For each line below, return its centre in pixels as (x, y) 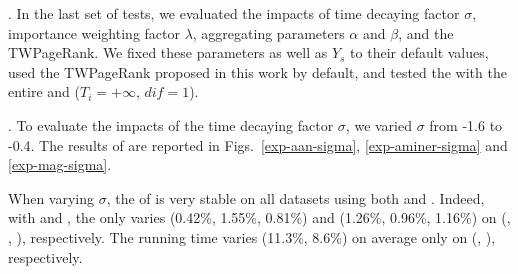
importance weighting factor (94, 32)
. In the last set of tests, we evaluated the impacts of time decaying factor (234, 13)
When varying (51, 197)
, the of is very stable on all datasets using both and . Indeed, (295, 197)
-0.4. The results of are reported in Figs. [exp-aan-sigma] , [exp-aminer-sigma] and (258, 144)
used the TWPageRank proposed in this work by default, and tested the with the (257, 71)
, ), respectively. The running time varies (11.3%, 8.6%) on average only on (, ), (252, 236)
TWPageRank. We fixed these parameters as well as (168, 52)
